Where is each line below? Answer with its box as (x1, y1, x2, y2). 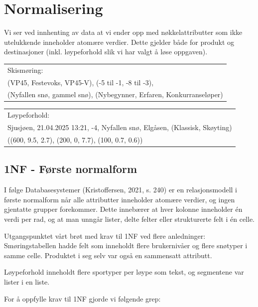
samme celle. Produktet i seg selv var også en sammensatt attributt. (4, 250, 212, 260)
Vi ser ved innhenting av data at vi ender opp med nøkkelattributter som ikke (4, 27, 243, 37)
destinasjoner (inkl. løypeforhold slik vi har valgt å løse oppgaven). (4, 46, 208, 57)
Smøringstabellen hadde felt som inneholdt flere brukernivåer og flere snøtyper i (4, 240, 248, 251)
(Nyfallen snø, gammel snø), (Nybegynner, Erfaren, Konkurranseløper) (7, 89, 223, 100)
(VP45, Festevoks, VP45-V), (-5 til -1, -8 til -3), (7, 77, 154, 87)
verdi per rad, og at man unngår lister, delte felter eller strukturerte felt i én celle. (4, 213, 255, 224)
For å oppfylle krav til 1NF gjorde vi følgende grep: (4, 293, 161, 304)
